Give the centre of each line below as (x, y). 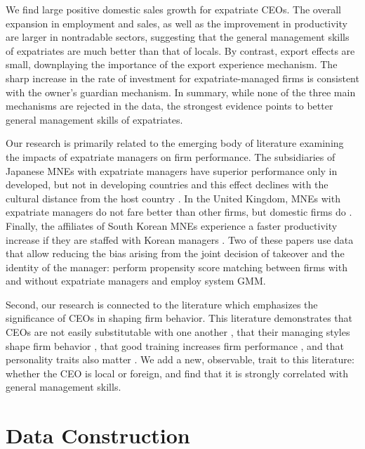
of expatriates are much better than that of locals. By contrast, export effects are (180, 50)
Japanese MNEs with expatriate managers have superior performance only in (172, 170)
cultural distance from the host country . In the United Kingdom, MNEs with (173, 198)
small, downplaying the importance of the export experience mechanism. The (172, 64)
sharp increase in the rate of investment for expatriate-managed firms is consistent (182, 78)
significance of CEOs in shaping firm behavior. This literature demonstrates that (179, 318)
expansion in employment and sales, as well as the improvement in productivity (177, 23)
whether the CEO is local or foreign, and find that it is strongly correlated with (177, 373)
